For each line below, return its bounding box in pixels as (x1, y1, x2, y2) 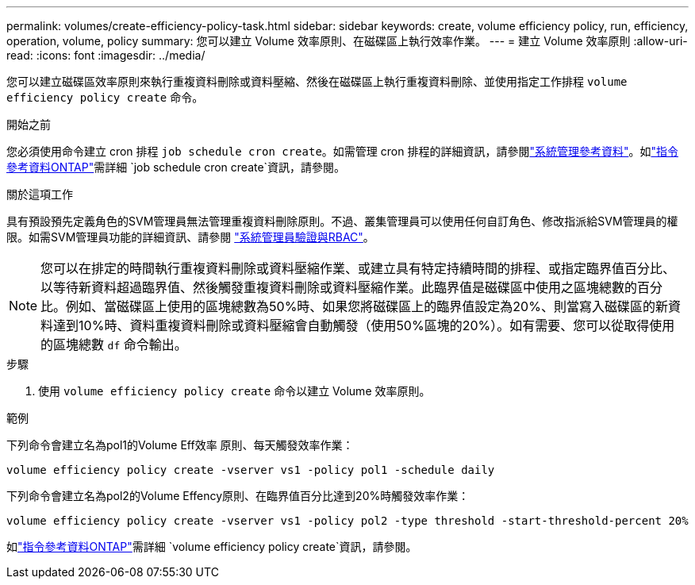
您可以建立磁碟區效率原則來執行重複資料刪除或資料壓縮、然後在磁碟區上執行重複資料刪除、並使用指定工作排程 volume (6, 75, 628, 88)
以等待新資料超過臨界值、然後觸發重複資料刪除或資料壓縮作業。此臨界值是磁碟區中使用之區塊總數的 (40, 279, 638, 295)
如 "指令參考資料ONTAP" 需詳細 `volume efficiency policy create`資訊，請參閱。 (6, 540, 417, 553)
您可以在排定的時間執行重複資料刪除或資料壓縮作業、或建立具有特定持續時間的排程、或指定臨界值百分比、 (40, 260, 676, 276)
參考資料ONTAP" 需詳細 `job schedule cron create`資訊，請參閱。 (6, 160, 346, 174)
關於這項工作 (6, 187, 73, 201)
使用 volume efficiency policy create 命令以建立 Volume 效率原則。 (38, 384, 431, 398)
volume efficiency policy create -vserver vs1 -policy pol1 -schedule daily (6, 464, 495, 476)
